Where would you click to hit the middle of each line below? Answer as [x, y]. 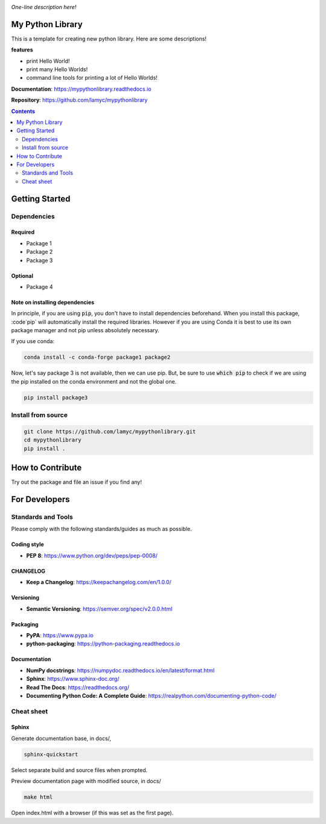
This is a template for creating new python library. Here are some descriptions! [109, 39]
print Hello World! [48, 61]
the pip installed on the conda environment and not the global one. [94, 381]
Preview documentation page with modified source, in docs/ [86, 781]
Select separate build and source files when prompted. [79, 770]
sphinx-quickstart [51, 754]
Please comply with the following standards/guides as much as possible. [102, 529]
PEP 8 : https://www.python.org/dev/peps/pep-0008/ [92, 555]
